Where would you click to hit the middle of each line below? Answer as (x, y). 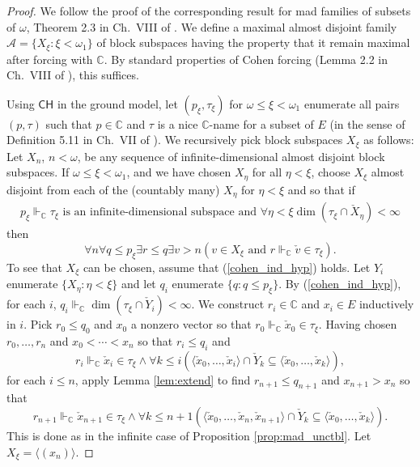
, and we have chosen (179, 172)
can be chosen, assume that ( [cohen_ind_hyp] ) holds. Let (227, 267)
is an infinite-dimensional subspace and (159, 212)
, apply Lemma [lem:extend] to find (163, 379)
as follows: (389, 140)
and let (139, 284)
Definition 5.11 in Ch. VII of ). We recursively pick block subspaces (175, 140)
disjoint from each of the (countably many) (113, 189)
